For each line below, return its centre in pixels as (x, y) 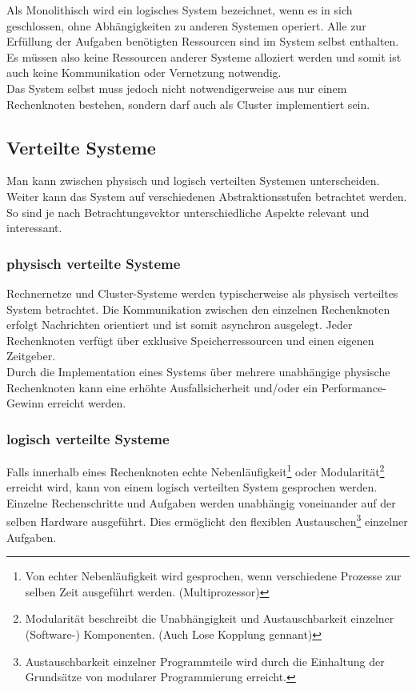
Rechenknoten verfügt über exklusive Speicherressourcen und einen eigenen (190, 340)
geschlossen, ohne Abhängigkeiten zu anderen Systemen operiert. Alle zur (186, 25)
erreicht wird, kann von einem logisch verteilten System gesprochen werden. (192, 487)
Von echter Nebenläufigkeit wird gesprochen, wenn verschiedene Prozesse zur (213, 576)
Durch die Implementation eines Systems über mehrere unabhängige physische (198, 371)
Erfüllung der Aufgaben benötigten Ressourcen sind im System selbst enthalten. (203, 41)
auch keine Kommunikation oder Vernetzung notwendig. (144, 72)
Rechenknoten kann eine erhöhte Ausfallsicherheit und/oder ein (162, 387)
